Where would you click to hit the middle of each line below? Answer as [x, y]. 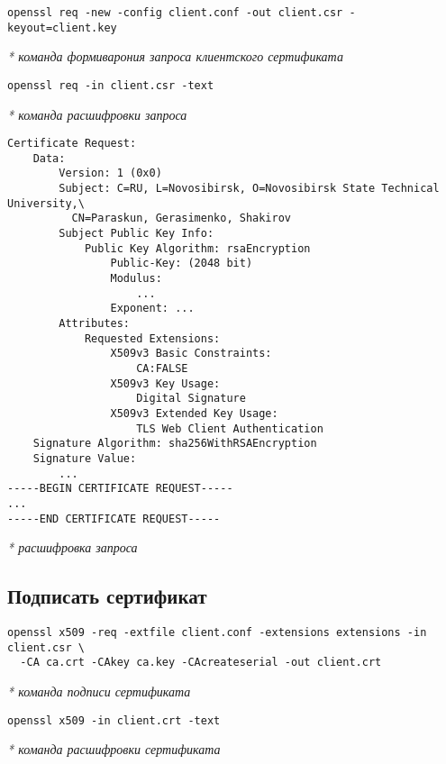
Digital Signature [191, 399]
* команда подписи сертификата [99, 691]
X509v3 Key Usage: [165, 383]
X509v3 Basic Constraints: [191, 354]
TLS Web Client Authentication [230, 428]
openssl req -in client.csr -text [111, 85]
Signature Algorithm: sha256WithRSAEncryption [175, 444]
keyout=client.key [62, 27]
